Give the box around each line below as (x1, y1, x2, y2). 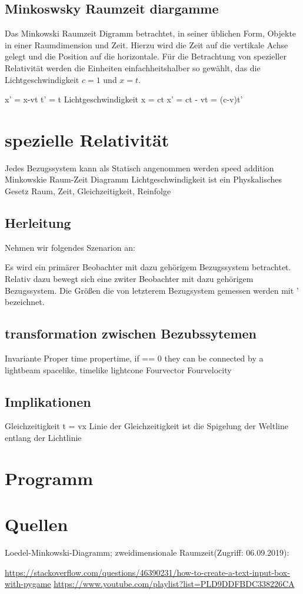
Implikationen (5, 392, 91, 410)
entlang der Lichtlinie (5, 432, 82, 444)
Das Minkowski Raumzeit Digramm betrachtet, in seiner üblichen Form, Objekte (5, 27, 297, 39)
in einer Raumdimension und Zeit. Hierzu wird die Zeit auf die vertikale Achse (5, 38, 288, 51)
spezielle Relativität (5, 127, 169, 151)
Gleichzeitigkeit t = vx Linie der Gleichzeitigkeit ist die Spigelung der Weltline (5, 420, 288, 432)
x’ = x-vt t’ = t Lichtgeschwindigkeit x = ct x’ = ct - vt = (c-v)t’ (5, 93, 243, 105)
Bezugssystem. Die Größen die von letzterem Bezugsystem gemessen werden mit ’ (5, 284, 299, 296)
